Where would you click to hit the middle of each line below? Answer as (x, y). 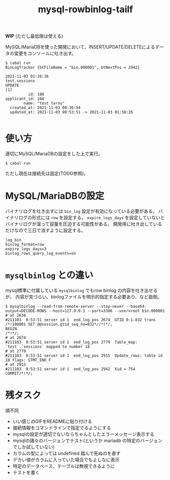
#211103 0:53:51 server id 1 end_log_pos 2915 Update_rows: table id (84, 356)
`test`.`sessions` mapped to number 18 (48, 347)
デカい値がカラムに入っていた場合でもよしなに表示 (66, 460)
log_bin (13, 240)
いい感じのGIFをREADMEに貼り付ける (52, 421)
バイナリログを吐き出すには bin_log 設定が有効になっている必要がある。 (81, 211)
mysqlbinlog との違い (49, 275)
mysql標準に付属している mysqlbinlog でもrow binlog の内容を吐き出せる (81, 290)
